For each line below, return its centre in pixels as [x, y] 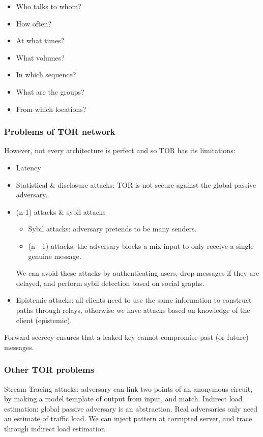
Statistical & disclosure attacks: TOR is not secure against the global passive [136, 184]
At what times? [40, 40]
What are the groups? [50, 91]
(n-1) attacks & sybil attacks [61, 211]
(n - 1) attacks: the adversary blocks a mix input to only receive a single [141, 245]
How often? [34, 23]
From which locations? [51, 109]
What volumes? [40, 57]
